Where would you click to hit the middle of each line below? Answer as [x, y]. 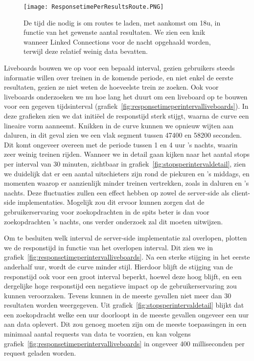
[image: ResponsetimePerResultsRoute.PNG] [94, 7]
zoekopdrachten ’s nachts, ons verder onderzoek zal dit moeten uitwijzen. [114, 221]
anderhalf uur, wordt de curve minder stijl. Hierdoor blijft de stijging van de [118, 266]
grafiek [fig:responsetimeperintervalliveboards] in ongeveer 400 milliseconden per [124, 343]
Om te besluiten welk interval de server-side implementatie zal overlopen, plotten [126, 238]
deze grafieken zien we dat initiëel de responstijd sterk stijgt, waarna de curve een [127, 116]
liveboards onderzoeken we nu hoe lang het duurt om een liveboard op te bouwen [126, 96]
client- [241, 192]
